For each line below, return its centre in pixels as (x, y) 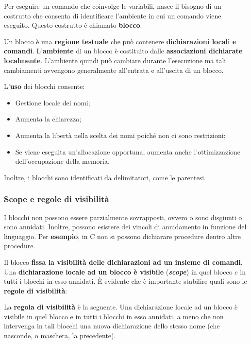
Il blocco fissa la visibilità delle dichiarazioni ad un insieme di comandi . (123, 262)
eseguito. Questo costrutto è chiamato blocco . (73, 25)
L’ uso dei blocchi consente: (44, 86)
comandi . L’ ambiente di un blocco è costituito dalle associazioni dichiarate (123, 51)
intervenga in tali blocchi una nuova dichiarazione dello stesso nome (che (112, 326)
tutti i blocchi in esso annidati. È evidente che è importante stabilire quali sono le (125, 281)
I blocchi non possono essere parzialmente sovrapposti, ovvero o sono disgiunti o (123, 217)
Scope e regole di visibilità (57, 199)
